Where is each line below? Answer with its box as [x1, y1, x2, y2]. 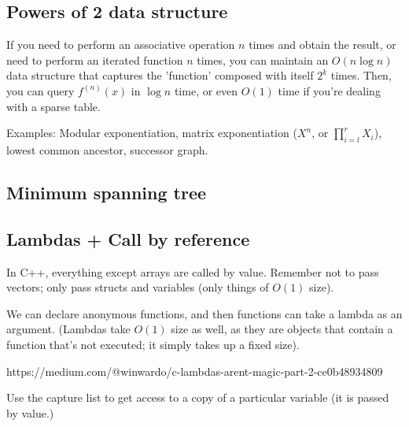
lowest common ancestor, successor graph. [6, 141, 208, 158]
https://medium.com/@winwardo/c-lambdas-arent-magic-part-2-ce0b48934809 [6, 362, 383, 379]
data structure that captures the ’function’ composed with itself [6, 67, 314, 84]
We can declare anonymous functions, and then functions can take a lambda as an [6, 305, 403, 321]
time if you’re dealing [278, 82, 381, 98]
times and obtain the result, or [249, 36, 396, 53]
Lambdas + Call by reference [6, 226, 250, 251]
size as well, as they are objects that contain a [171, 321, 393, 337]
